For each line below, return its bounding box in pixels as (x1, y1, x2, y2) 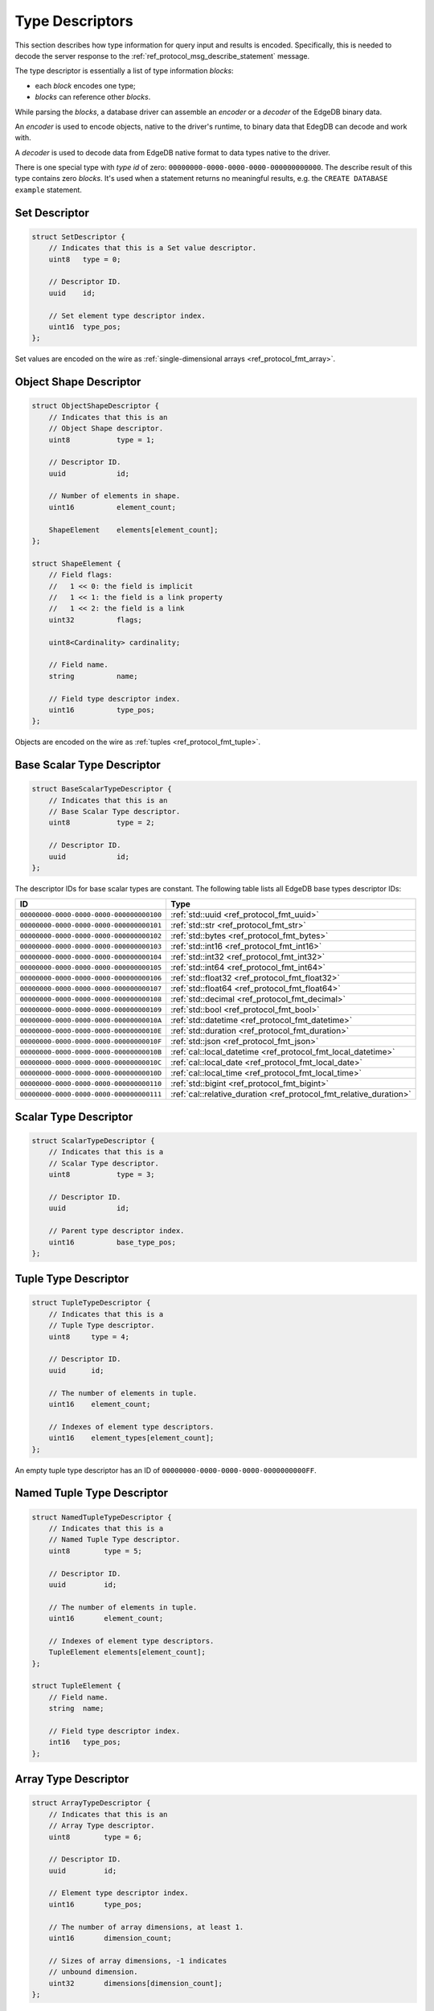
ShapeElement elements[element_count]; (48, 525, 219, 534)
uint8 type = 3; (48, 1170, 156, 1179)
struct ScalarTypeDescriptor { (31, 1136, 156, 1145)
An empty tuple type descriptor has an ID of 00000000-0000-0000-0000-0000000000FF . (14, 1465, 317, 1475)
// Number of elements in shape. (48, 491, 181, 500)
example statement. (14, 185, 82, 195)
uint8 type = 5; (48, 1546, 142, 1556)
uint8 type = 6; (48, 1832, 142, 1841)
